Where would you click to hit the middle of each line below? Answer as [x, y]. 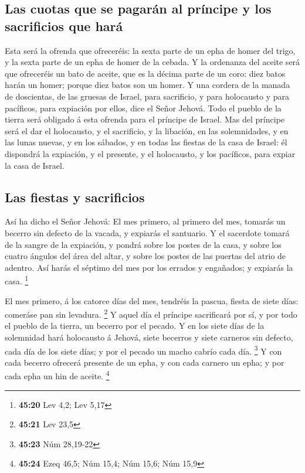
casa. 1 [17, 280]
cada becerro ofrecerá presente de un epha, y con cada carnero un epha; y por [145, 362]
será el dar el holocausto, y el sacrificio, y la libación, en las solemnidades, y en [147, 130]
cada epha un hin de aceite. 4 [57, 375]
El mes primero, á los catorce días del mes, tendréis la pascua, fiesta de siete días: [152, 300]
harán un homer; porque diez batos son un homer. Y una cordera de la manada [148, 85]
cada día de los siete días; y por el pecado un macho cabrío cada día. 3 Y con [143, 350]
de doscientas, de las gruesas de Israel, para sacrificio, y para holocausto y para [147, 96]
